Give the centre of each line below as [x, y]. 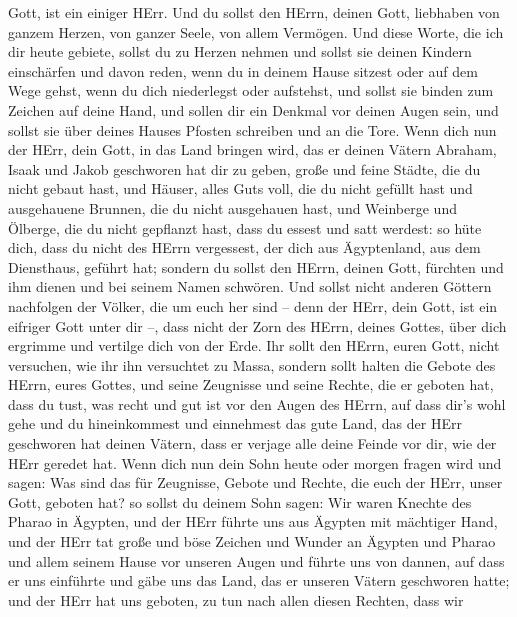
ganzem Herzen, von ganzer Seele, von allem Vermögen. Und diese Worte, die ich [256, 31]
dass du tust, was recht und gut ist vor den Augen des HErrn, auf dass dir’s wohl [257, 403]
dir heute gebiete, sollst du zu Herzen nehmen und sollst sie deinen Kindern [240, 51]
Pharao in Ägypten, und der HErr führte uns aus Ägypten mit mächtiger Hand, [253, 521]
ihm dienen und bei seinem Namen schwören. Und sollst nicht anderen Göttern [250, 286]
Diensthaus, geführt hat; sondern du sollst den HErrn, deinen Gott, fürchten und [256, 266]
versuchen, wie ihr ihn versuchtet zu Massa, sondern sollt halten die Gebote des [252, 364]
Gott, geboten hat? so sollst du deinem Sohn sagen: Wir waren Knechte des [240, 501]
